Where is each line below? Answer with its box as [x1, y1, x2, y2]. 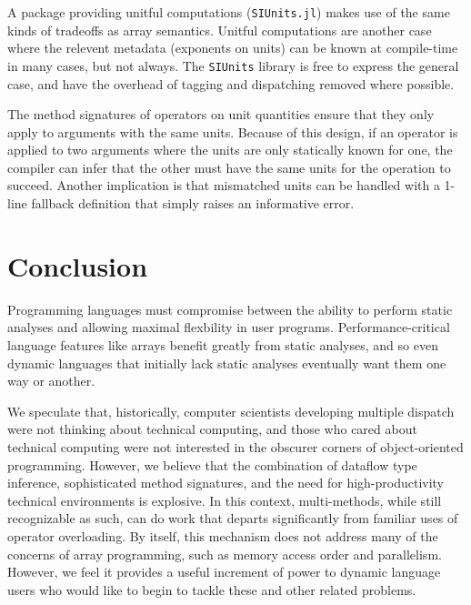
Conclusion [7, 247, 148, 284]
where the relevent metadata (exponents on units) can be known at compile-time [7, 38, 458, 57]
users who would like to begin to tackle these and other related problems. [7, 580, 416, 599]
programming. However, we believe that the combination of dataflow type [7, 455, 417, 474]
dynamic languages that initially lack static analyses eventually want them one [7, 353, 446, 372]
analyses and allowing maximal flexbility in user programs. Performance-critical [7, 318, 450, 337]
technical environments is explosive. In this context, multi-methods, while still [7, 490, 442, 509]
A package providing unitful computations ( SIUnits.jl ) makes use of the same [7, 3, 450, 21]
